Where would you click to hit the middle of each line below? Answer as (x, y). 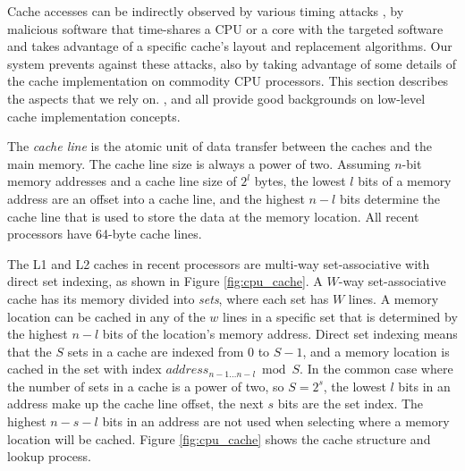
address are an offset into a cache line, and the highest (156, 198)
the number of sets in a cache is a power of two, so (146, 386)
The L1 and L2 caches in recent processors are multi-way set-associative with (219, 263)
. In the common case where (376, 369)
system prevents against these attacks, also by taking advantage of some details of (232, 63)
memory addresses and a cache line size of (122, 181)
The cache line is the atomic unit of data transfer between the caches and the (220, 146)
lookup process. (49, 456)
